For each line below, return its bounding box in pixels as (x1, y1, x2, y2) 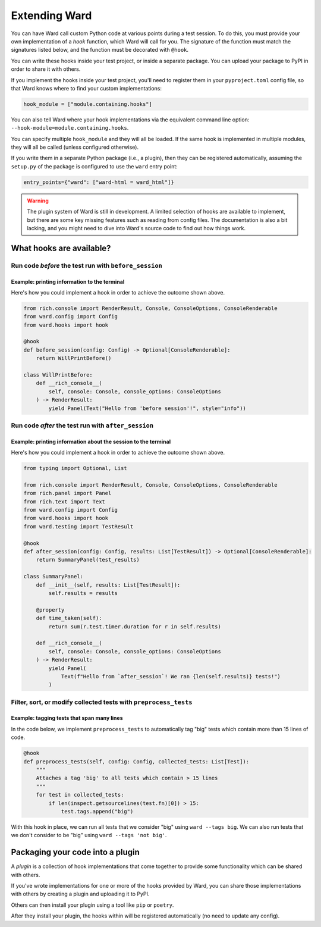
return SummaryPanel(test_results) (36, 556, 140, 563)
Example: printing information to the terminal (11, 278, 125, 285)
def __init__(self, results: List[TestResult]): (36, 581, 181, 588)
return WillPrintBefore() (36, 355, 112, 362)
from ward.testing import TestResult (23, 523, 134, 530)
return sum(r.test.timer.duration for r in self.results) (48, 623, 221, 630)
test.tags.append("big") (61, 808, 134, 815)
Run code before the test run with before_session (11, 261, 163, 270)
